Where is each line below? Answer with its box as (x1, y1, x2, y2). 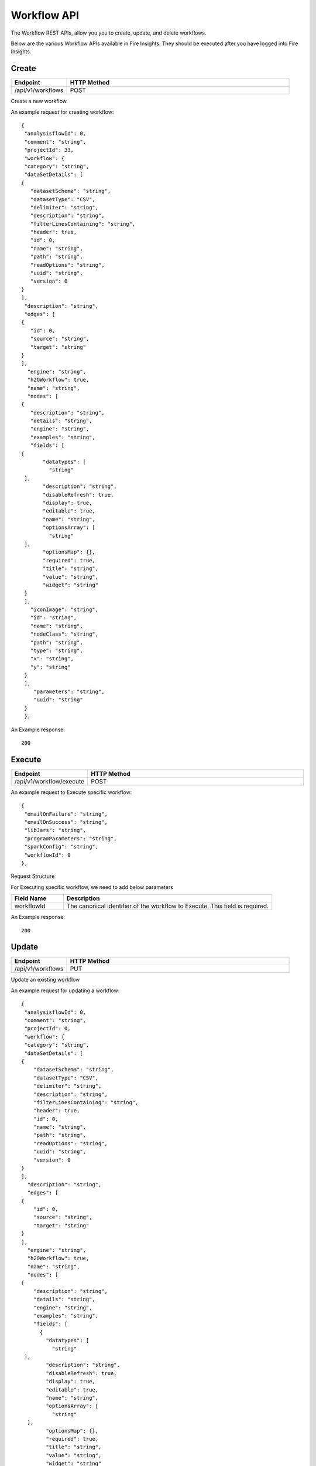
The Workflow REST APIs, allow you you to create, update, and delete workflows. (11, 29, 207, 36)
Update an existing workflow (11, 976, 80, 983)
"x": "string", (30, 656, 74, 662)
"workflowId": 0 (24, 851, 71, 858)
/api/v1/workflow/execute (14, 777, 85, 785)
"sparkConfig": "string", (24, 843, 99, 850)
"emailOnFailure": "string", (24, 810, 108, 817)
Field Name (14, 894, 47, 902)
